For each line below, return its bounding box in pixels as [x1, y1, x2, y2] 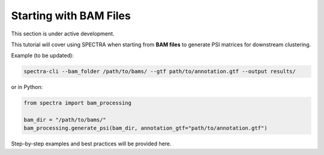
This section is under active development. [11, 30, 115, 37]
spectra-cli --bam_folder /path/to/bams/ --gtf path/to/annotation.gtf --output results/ [23, 68, 296, 75]
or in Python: [11, 84, 43, 91]
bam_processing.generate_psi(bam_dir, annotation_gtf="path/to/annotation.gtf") [23, 125, 268, 132]
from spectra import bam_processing [23, 100, 132, 106]
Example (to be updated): [11, 52, 74, 59]
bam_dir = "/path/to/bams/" [23, 117, 106, 123]
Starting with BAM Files [11, 9, 131, 22]
